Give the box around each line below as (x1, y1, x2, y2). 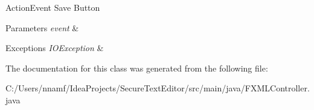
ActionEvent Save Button (5, 1, 100, 13)
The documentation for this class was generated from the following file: (5, 61, 268, 74)
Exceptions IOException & (5, 41, 104, 54)
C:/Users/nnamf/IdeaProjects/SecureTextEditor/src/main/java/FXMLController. (5, 82, 310, 94)
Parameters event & (5, 21, 79, 34)
